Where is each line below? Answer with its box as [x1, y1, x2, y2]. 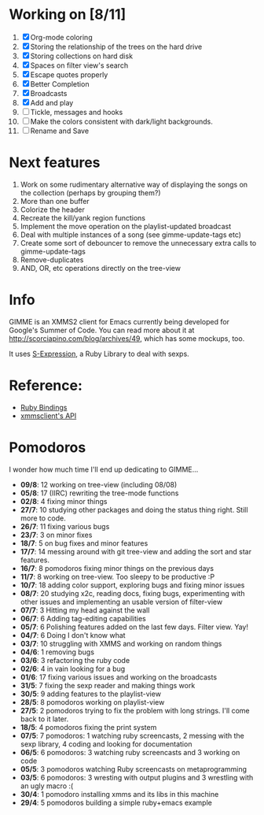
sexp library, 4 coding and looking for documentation [20, 739, 192, 749]
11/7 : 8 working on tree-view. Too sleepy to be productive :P [20, 572, 215, 581]
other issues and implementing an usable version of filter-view [20, 597, 223, 606]
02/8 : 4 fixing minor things [20, 496, 108, 506]
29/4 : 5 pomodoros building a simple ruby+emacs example [20, 798, 213, 807]
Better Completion [30, 79, 90, 88]
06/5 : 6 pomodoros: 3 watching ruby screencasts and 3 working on [20, 747, 240, 757]
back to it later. [20, 714, 69, 724]
